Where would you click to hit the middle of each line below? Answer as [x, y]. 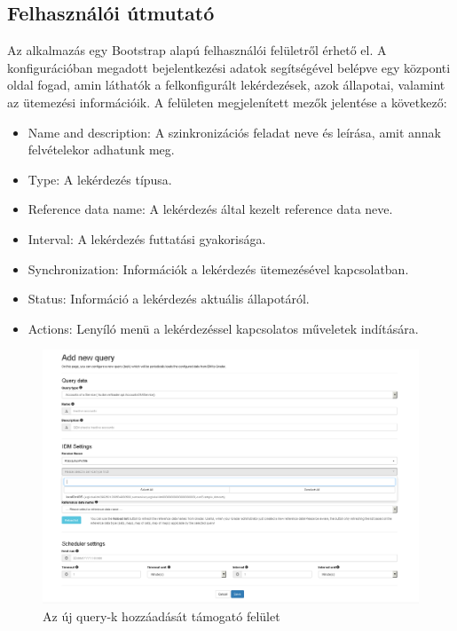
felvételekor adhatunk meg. [101, 150]
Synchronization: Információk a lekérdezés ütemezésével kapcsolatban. [218, 268]
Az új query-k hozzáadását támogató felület [162, 616]
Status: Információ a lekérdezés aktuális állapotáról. [169, 299]
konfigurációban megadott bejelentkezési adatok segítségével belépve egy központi [229, 67]
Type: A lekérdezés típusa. [100, 179]
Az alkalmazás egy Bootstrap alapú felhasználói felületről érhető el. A [197, 50]
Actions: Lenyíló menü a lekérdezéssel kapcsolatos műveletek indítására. [223, 328]
